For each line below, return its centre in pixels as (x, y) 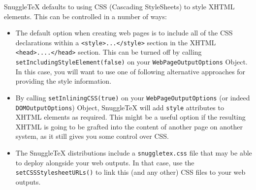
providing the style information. (64, 81)
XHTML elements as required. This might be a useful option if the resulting (130, 117)
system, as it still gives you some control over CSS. (92, 136)
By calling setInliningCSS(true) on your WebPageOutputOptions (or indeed (133, 97)
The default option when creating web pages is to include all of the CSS (124, 33)
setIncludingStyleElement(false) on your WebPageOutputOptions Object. (131, 62)
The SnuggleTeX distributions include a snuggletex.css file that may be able (134, 153)
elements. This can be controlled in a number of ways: (85, 16)
